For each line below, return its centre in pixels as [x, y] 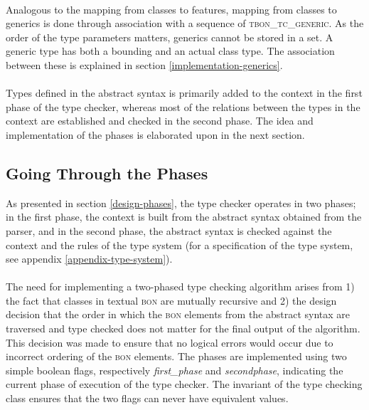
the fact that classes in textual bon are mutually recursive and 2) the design [171, 300]
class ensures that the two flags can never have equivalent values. [147, 398]
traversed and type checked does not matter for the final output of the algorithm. [183, 328]
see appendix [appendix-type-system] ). [89, 259]
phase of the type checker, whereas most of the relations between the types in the [183, 106]
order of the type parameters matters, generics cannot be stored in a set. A [170, 37]
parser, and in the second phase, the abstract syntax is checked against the [169, 230]
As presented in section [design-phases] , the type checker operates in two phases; [181, 203]
